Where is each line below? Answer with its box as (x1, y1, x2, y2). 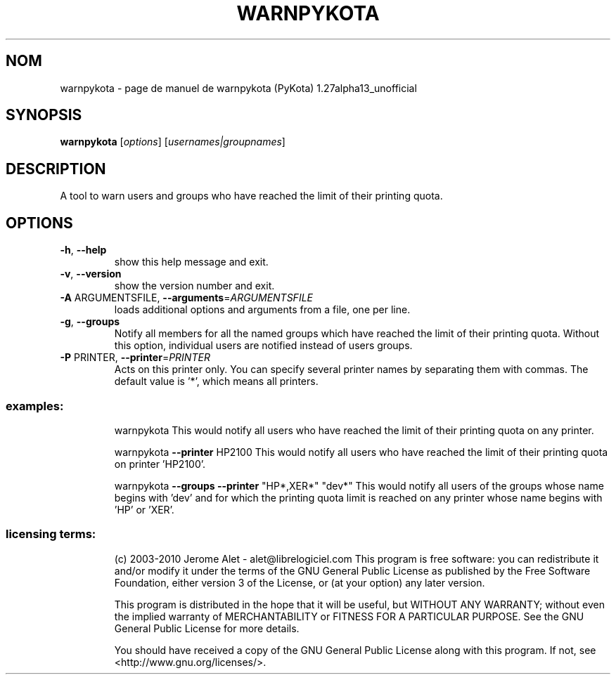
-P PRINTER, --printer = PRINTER (60, 351, 210, 364)
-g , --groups (60, 315, 120, 328)
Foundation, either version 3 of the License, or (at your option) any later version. (114, 576, 485, 589)
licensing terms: (6, 527, 96, 542)
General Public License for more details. (114, 622, 300, 634)
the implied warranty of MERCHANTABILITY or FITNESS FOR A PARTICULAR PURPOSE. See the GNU (114, 610, 584, 622)
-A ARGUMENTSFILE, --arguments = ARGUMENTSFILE (60, 292, 313, 304)
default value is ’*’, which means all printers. (114, 375, 319, 388)
